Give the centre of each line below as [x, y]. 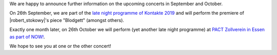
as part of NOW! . [27, 37]
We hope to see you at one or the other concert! [60, 46]
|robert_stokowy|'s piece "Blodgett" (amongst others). [67, 20]
